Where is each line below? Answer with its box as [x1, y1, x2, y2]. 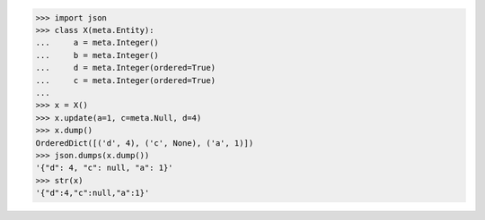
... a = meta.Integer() [35, 38, 159, 48]
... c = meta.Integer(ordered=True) [35, 75, 216, 85]
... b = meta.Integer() [35, 50, 159, 60]
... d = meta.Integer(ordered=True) [35, 63, 216, 73]
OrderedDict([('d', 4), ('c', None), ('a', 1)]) [35, 138, 254, 148]
